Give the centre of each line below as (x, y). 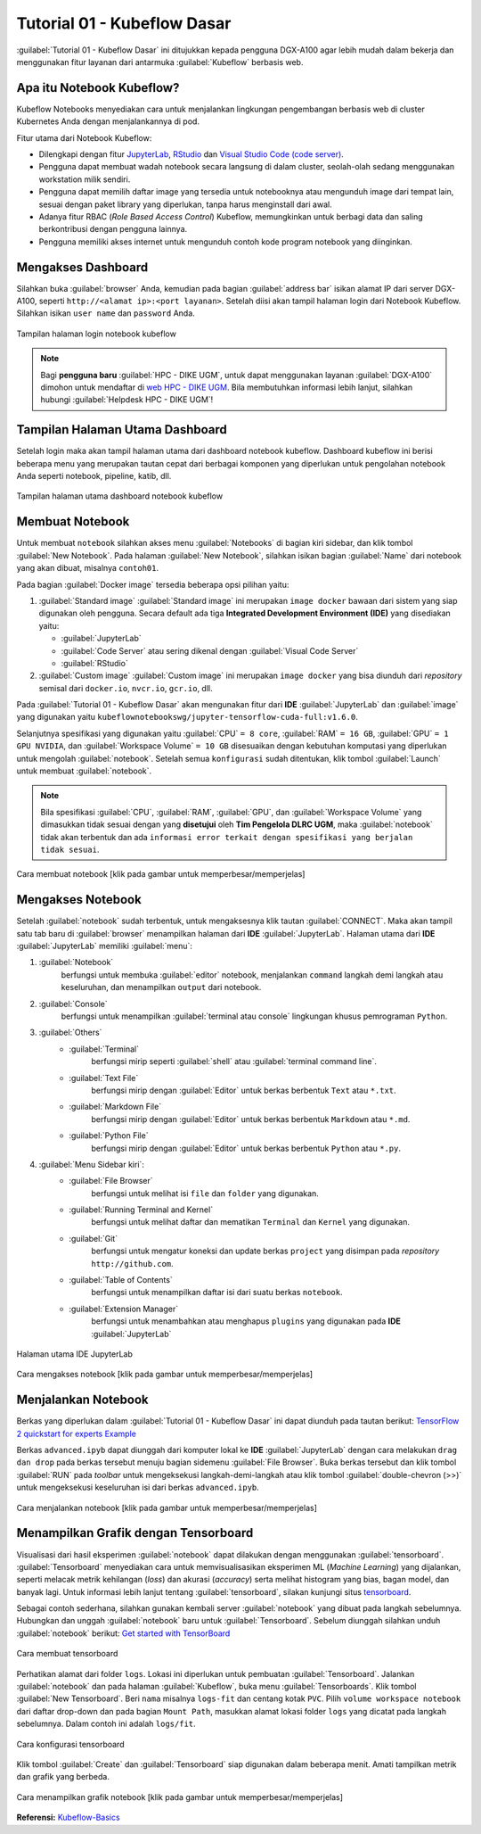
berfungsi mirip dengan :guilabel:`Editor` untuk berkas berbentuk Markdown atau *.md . (251, 1119)
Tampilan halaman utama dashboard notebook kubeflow (119, 496)
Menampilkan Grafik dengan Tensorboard (135, 1533)
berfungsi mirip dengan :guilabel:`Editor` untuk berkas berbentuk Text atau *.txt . (244, 1090)
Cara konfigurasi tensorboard (70, 1744)
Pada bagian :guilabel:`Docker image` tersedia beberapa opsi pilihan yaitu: (153, 584)
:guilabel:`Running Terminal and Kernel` (141, 1210)
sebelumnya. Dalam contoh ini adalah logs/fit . (106, 1724)
